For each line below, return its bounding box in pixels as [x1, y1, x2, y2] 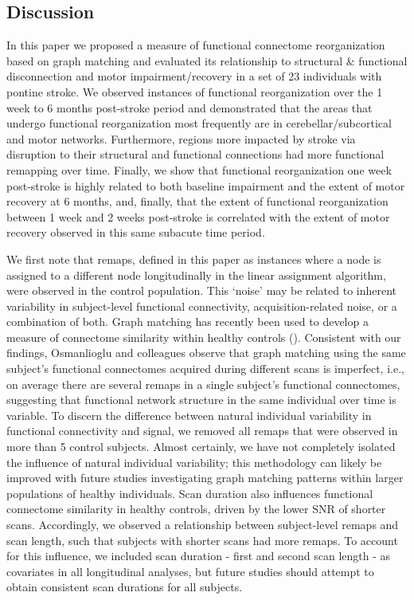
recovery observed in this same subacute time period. [6, 224, 265, 241]
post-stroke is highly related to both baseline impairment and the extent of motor [6, 177, 405, 194]
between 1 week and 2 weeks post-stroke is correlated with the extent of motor [6, 208, 390, 225]
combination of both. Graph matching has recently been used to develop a [6, 313, 369, 330]
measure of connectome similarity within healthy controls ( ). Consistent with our [6, 328, 401, 345]
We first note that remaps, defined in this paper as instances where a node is [6, 250, 381, 267]
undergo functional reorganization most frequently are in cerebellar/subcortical [6, 115, 392, 131]
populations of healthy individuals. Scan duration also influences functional [6, 484, 373, 501]
